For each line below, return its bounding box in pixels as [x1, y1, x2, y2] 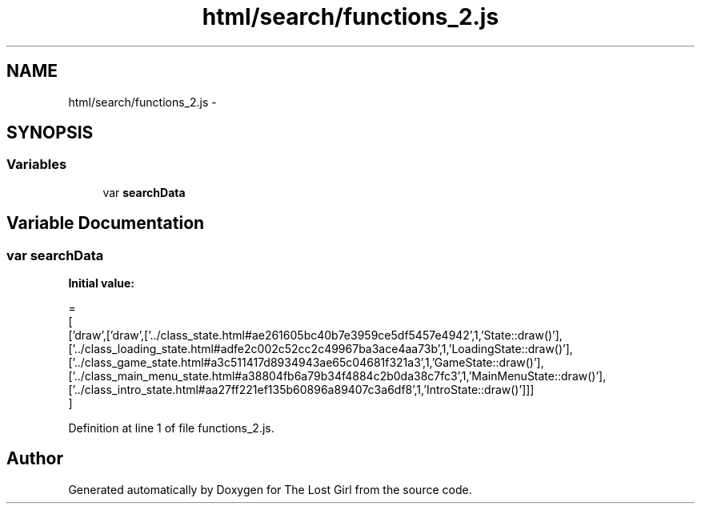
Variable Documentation [6, 213, 205, 234]
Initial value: [68, 276, 134, 291]
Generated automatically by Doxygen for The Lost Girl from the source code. [68, 482, 472, 496]
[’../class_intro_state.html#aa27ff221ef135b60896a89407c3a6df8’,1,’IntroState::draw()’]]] [68, 383, 535, 397]
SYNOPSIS [6, 122, 94, 143]
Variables [6, 156, 67, 173]
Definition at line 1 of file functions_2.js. [68, 421, 274, 436]
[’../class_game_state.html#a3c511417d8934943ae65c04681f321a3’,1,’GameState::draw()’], [68, 355, 544, 370]
